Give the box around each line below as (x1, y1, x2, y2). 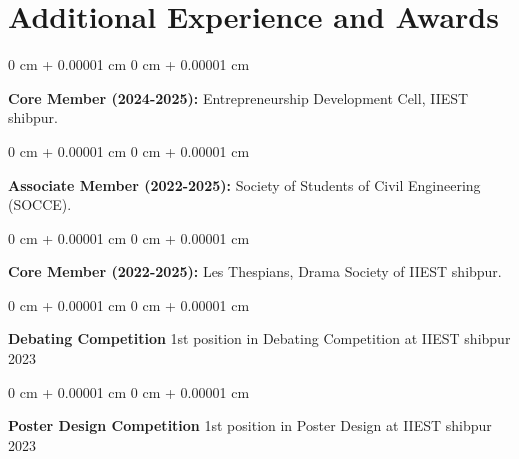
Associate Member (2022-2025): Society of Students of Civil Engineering (8, 174, 481, 195)
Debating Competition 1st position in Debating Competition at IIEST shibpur (8, 328, 511, 349)
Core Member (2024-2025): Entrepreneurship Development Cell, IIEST (8, 87, 469, 108)
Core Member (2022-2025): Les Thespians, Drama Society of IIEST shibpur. (8, 261, 502, 282)
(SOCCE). (8, 194, 72, 215)
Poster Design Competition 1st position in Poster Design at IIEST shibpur (8, 415, 492, 436)
